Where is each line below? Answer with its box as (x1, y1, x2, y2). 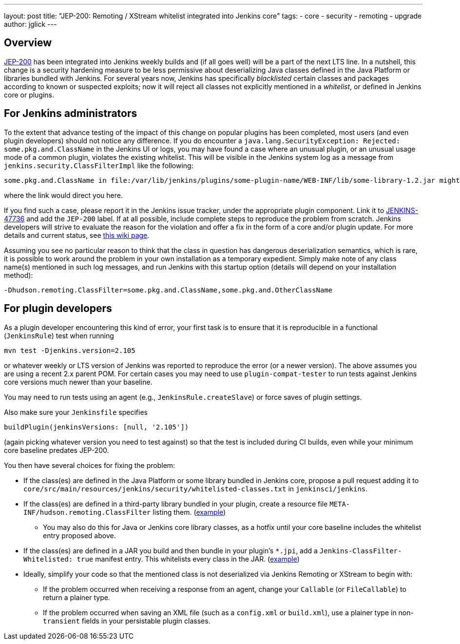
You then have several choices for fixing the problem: (4, 461, 175, 469)
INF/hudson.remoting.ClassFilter (23, 508, 151, 516)
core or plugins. (4, 90, 55, 99)
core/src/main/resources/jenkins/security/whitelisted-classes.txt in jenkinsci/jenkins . (23, 484, 368, 493)
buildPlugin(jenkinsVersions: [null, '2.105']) (4, 423, 189, 431)
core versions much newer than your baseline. (4, 377, 153, 386)
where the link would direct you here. (4, 191, 123, 199)
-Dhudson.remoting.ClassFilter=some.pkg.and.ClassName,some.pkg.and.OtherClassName (4, 286, 333, 294)
